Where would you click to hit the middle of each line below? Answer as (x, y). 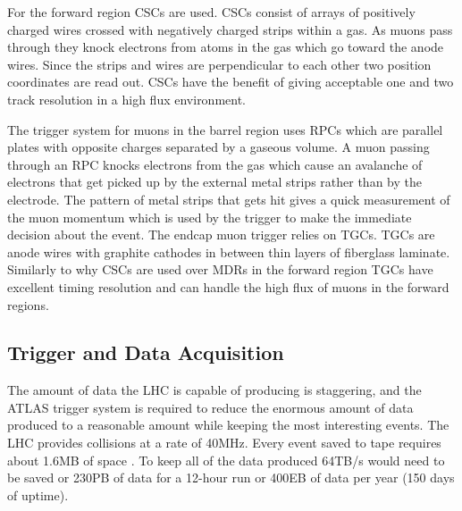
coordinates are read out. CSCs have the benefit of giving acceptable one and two (231, 82)
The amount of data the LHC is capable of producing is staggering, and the (214, 390)
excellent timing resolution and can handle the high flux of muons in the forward (228, 286)
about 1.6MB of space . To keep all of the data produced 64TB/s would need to (226, 460)
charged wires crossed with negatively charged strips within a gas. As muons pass (230, 29)
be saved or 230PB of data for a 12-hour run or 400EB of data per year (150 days (231, 477)
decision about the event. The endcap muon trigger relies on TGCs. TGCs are (221, 235)
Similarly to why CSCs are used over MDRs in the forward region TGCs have (220, 269)
